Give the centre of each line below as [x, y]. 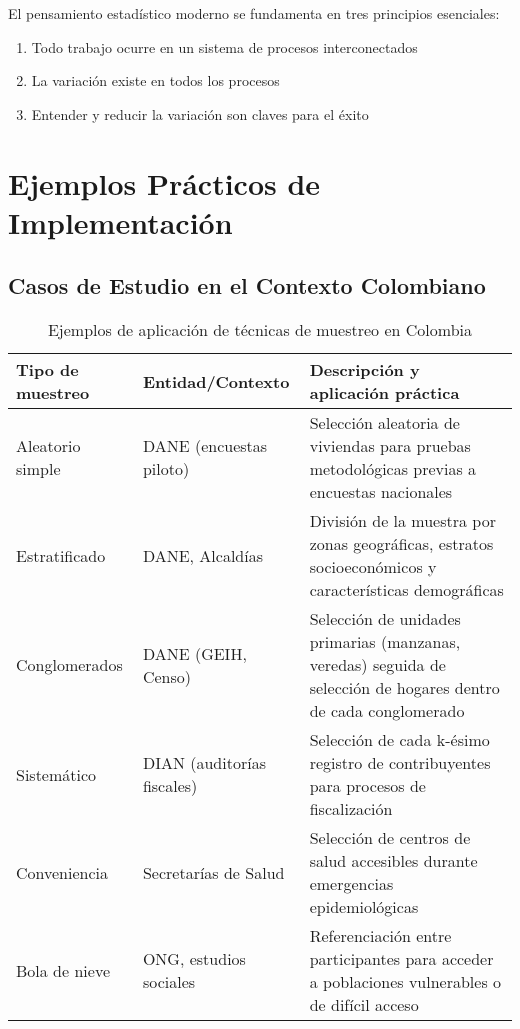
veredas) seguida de [377, 665]
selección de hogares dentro [404, 688]
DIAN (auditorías [204, 763]
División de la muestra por [402, 521]
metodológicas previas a [393, 469]
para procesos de [367, 786]
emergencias [351, 884]
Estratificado [61, 555]
